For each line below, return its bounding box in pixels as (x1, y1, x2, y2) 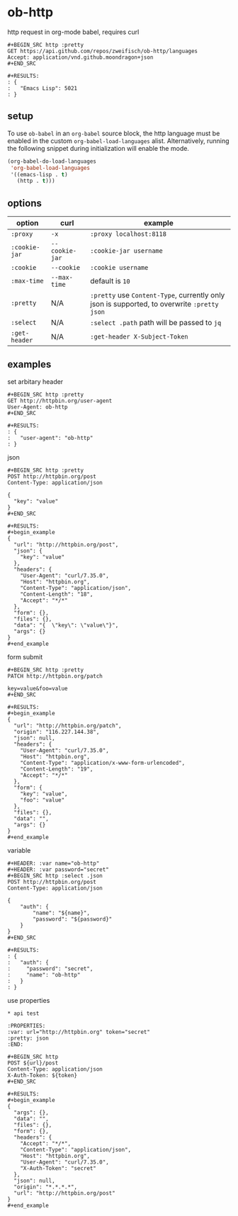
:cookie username (90, 263, 149, 272)
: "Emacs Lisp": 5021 (7, 84, 78, 92)
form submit (7, 652, 43, 661)
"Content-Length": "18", (20, 591, 93, 598)
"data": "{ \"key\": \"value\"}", (13, 621, 119, 629)
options (7, 197, 42, 209)
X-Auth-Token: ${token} (7, 1072, 78, 1079)
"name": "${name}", (33, 909, 91, 916)
